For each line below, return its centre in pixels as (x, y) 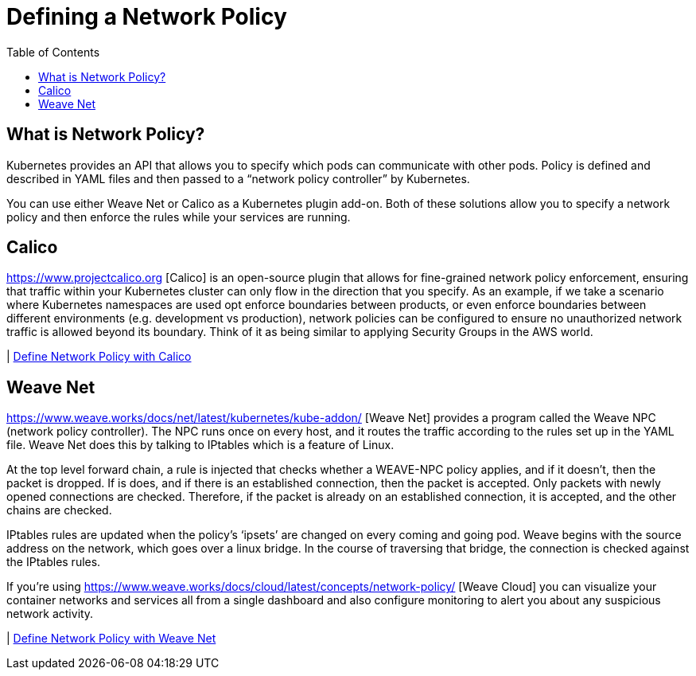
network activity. (50, 614)
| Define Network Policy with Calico (99, 357)
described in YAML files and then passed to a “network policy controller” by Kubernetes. (238, 178)
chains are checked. (59, 510)
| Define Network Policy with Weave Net (111, 639)
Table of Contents (53, 52)
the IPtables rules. (54, 562)
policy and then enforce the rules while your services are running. (179, 217)
